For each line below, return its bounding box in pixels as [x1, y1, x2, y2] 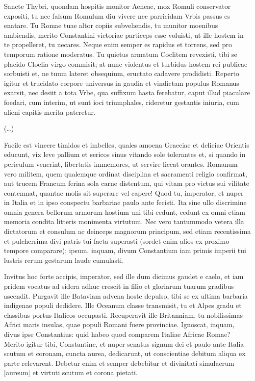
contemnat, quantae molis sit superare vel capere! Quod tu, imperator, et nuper [4, 187, 244, 198]
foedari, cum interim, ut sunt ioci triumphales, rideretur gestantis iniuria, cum [4, 97, 239, 107]
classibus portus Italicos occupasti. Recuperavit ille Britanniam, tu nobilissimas [4, 309, 243, 320]
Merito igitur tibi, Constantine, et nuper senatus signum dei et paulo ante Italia [4, 338, 244, 349]
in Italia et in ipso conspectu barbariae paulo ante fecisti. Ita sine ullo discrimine [4, 197, 247, 207]
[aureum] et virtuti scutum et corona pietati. [4, 367, 138, 378]
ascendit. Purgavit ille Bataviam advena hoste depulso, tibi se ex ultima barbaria [4, 290, 248, 301]
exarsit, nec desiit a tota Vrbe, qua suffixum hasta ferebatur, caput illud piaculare [4, 87, 250, 98]
